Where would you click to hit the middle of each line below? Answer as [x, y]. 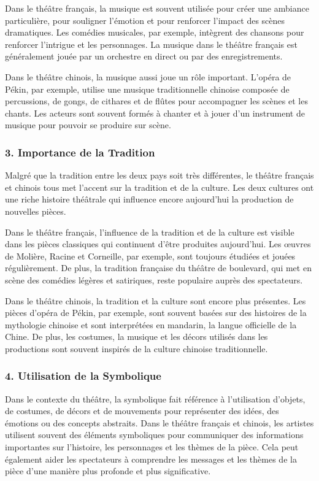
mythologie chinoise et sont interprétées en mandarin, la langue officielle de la [151, 324]
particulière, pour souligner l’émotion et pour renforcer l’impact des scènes [145, 20]
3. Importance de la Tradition [80, 152]
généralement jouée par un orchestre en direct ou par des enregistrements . [144, 56]
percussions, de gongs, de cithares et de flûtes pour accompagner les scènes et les [156, 101]
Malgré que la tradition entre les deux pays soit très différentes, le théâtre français [159, 175]
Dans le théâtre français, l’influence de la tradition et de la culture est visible [150, 232]
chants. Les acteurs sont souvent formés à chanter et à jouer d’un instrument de [155, 113]
